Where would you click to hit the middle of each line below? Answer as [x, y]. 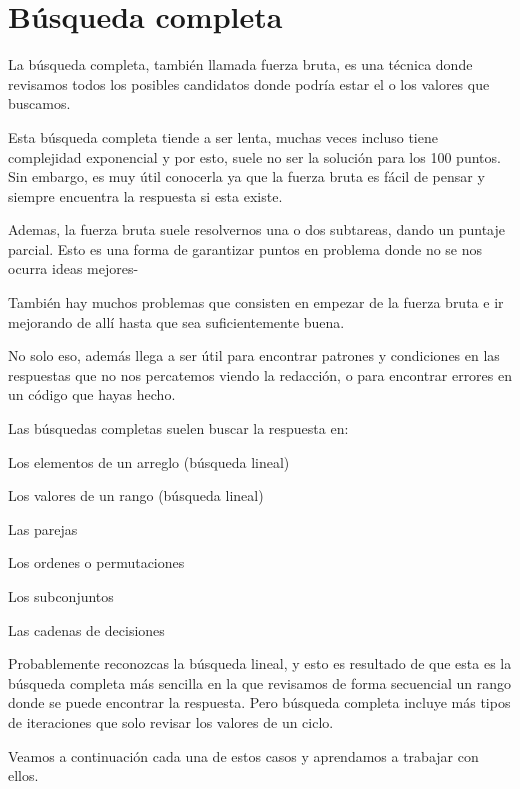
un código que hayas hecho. [92, 394]
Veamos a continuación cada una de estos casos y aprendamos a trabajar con [243, 755]
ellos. [23, 775]
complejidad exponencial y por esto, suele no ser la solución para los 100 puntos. [254, 156]
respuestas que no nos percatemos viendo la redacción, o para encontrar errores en [260, 374]
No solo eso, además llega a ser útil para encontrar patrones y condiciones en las [254, 355]
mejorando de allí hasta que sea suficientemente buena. [176, 321]
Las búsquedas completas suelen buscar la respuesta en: [178, 428]
